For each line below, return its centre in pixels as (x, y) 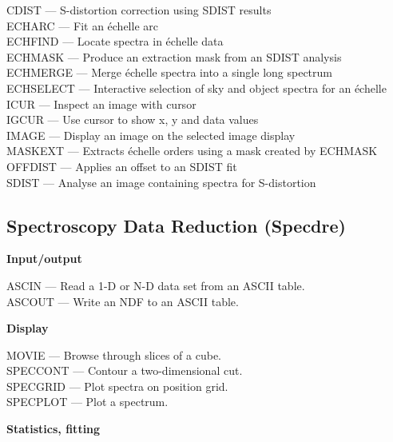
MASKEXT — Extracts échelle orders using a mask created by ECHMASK (192, 151)
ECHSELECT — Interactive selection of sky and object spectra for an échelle (196, 88)
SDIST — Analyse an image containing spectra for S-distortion (161, 182)
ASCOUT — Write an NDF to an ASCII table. (123, 301)
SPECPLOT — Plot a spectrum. (87, 402)
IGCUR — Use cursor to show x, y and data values (133, 119)
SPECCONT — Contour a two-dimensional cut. (125, 370)
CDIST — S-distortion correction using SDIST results (139, 10)
